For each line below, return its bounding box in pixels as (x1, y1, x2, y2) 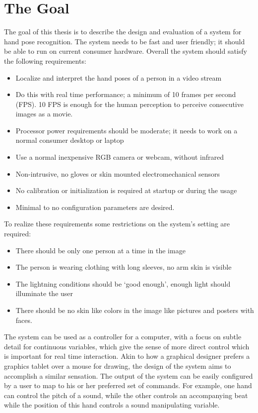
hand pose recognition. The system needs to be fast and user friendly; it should (4, 36, 245, 46)
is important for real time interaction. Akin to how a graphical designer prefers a (4, 351, 250, 361)
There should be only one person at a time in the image (15, 245, 186, 255)
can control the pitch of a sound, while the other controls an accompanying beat (4, 390, 248, 400)
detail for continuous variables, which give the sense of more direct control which (4, 341, 250, 351)
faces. (15, 314, 32, 325)
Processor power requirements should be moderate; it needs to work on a (15, 125, 238, 135)
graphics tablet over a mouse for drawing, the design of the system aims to (4, 360, 231, 371)
